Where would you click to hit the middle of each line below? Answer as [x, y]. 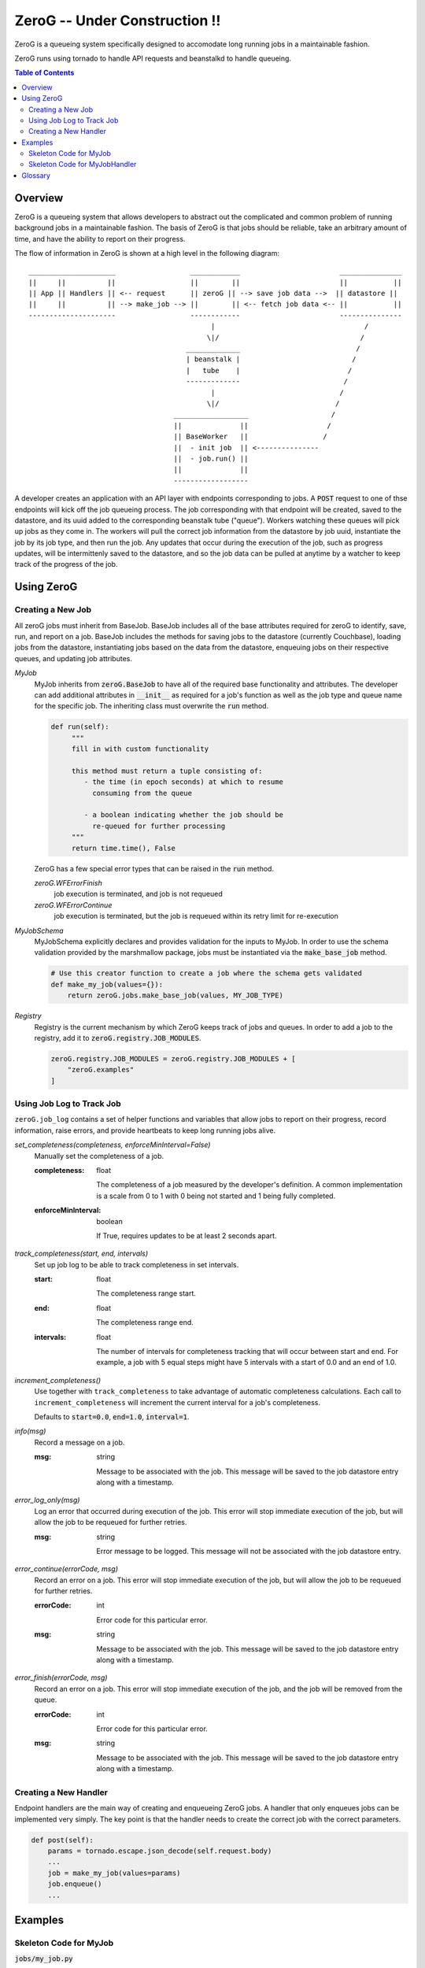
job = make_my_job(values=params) [114, 1873]
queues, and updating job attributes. [74, 658]
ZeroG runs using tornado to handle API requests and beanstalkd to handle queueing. [153, 58]
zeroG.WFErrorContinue [73, 904]
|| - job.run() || [211, 458]
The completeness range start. [146, 1293]
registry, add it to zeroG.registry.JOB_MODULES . [118, 1038]
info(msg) [30, 1431]
